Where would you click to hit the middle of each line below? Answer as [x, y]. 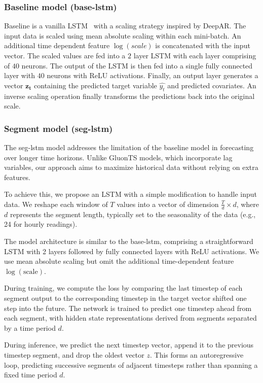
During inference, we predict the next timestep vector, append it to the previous [129, 345]
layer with [20, 75]
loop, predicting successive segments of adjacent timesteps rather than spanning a [131, 364]
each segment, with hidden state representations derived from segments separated [130, 318]
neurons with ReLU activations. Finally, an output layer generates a [153, 75]
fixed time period [31, 375]
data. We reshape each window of [56, 204]
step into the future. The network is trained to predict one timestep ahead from [128, 308]
